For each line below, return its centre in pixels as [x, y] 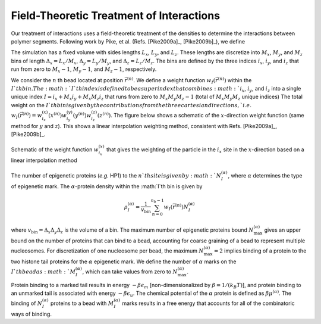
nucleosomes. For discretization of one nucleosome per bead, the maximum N [108, 251]
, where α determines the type [265, 176]
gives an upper [283, 230]
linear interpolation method [44, 160]
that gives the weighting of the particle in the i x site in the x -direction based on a [205, 150]
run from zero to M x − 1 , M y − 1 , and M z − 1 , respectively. [84, 70]
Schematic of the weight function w [55, 149]
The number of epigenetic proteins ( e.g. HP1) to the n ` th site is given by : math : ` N [116, 176]
